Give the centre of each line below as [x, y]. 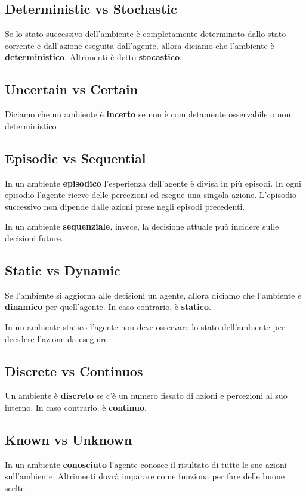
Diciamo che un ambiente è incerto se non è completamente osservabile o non [148, 114]
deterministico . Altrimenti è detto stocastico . [93, 57]
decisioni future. [34, 238]
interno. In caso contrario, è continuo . [76, 407]
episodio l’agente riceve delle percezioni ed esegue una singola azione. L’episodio [151, 195]
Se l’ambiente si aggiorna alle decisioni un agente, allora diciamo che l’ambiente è [153, 295]
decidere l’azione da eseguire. [58, 338]
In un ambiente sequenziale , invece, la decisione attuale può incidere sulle [142, 226]
